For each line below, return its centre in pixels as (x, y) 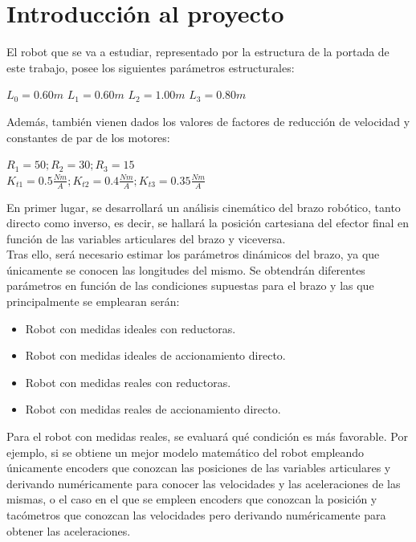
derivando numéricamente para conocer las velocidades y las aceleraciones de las (204, 483)
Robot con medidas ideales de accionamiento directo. (155, 355)
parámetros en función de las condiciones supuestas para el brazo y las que (190, 285)
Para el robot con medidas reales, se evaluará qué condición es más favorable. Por (207, 436)
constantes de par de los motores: (88, 137)
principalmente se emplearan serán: (93, 302)
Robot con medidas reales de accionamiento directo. (153, 409)
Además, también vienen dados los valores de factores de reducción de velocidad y (208, 121)
